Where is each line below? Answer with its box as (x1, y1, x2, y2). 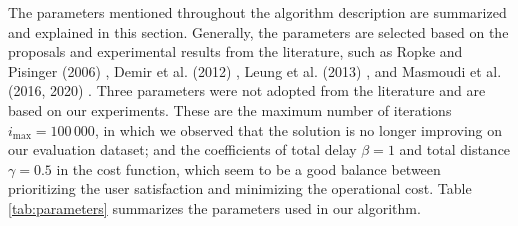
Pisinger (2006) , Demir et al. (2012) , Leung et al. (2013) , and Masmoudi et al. (8, 60, 502, 81)
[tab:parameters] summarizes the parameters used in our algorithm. (8, 197, 421, 218)
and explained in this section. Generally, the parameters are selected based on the (8, 21, 509, 42)
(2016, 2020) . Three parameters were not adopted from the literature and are (8, 80, 486, 101)
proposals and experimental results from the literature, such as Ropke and (8, 41, 463, 62)
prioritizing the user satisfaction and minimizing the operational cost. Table (8, 178, 472, 199)
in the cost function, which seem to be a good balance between (56, 158, 441, 179)
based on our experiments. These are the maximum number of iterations (8, 99, 452, 120)
